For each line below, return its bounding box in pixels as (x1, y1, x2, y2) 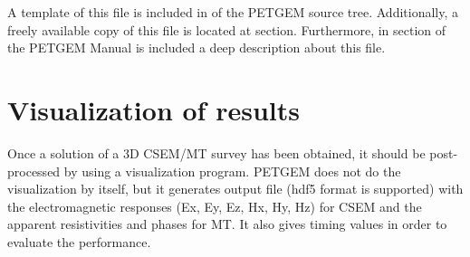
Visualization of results (7, 90, 300, 128)
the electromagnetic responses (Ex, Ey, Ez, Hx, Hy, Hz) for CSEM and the (7, 196, 422, 215)
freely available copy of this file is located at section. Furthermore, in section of (7, 20, 446, 39)
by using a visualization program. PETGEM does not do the (63, 161, 401, 180)
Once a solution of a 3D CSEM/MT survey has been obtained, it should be (7, 143, 426, 162)
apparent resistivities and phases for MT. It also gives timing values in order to (7, 214, 447, 233)
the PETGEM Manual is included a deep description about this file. (7, 38, 386, 57)
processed (7, 161, 61, 180)
